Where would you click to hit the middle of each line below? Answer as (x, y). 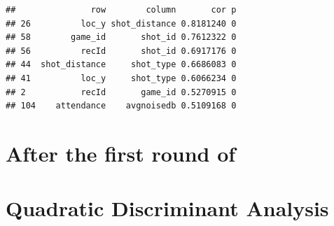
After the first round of (121, 153)
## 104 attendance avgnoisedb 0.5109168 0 (121, 106)
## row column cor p (121, 10)
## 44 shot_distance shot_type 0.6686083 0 (121, 65)
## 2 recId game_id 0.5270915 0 (121, 92)
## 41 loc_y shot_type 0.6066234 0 (121, 78)
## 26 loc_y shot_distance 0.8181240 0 (121, 23)
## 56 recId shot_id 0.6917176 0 (121, 51)
